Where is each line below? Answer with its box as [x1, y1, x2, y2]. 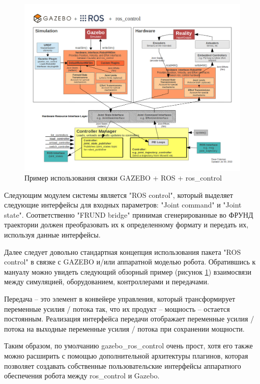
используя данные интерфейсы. [4, 229, 101, 240]
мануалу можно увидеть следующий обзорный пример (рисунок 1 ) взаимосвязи [4, 266, 251, 277]
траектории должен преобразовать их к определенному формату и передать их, [4, 219, 249, 230]
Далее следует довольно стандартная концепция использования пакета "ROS [4, 246, 241, 257]
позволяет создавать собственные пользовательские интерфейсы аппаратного [4, 360, 241, 371]
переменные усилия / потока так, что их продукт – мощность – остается [4, 303, 230, 314]
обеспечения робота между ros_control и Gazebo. [4, 370, 160, 381]
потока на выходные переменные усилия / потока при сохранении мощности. [4, 323, 245, 334]
